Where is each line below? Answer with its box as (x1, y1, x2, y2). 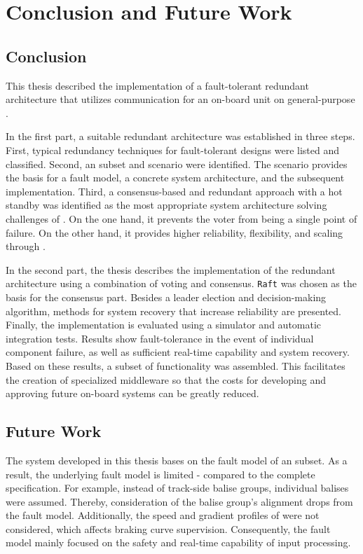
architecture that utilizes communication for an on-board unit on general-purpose (6, 92, 355, 106)
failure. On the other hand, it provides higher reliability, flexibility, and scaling (6, 225, 343, 240)
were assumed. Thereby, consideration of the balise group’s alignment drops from (6, 494, 353, 508)
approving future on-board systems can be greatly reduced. (6, 386, 259, 401)
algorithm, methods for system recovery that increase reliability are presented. (6, 303, 342, 318)
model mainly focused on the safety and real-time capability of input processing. (6, 535, 351, 550)
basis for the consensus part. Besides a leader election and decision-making (6, 289, 327, 304)
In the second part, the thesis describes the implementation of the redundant (6, 262, 336, 277)
